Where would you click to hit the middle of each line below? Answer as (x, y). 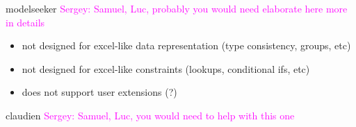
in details (25, 22)
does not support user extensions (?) (99, 92)
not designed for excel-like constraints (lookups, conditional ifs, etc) (166, 68)
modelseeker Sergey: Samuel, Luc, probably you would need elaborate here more (177, 8)
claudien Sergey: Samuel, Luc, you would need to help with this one (150, 115)
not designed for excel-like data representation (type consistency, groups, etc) (186, 45)
